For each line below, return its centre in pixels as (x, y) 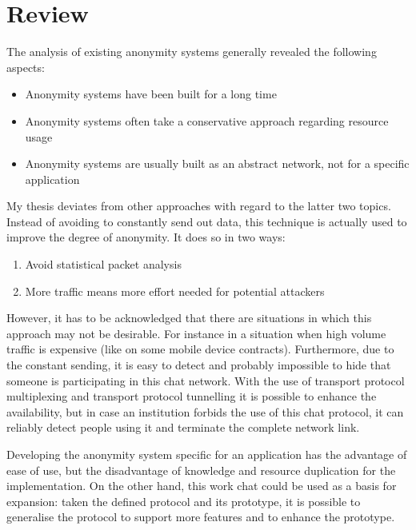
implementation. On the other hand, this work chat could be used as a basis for (202, 486)
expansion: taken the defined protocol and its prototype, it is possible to (184, 501)
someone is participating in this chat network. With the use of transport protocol (206, 380)
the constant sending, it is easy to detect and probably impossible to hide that (199, 365)
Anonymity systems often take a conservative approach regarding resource (207, 120)
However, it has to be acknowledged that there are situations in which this (189, 318)
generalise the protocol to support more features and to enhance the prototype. (201, 517)
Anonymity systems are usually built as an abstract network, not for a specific (217, 163)
